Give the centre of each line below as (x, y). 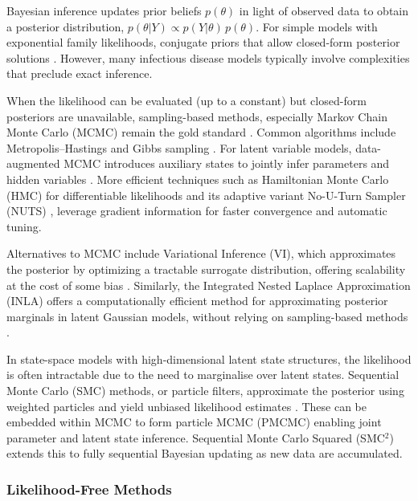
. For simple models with (317, 26)
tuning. (24, 226)
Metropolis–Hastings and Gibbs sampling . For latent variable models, (179, 147)
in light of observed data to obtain (324, 10)
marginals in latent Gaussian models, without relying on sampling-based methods (207, 316)
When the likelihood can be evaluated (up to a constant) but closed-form (186, 100)
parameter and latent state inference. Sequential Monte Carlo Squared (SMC (196, 437)
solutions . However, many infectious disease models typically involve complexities (208, 57)
